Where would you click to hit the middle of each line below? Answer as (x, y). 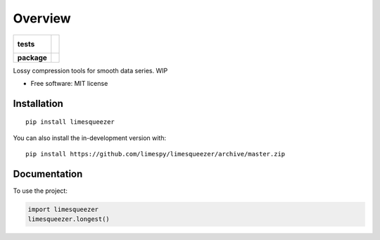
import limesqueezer (63, 210)
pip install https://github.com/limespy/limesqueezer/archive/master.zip (156, 154)
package (32, 58)
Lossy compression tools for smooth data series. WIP (90, 70)
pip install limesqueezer (70, 122)
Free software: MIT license (69, 83)
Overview (42, 18)
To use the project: (40, 191)
